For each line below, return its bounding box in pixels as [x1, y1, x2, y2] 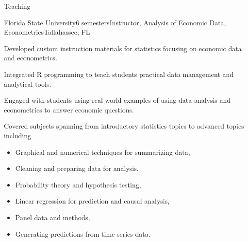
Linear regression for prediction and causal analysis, [15, 196, 170, 206]
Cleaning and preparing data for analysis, [15, 163, 139, 173]
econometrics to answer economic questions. [4, 104, 134, 114]
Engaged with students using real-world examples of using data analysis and [4, 95, 231, 105]
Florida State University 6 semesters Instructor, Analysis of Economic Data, [4, 17, 226, 27]
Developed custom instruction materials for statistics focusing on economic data [4, 43, 242, 53]
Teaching [4, 1, 31, 11]
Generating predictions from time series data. [15, 228, 150, 239]
